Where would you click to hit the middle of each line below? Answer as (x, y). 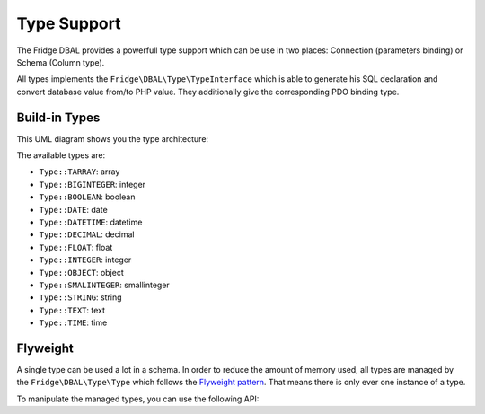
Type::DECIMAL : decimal (87, 234)
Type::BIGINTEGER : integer (93, 184)
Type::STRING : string (80, 297)
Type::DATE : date (73, 209)
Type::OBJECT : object (82, 272)
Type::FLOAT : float (76, 247)
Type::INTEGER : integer (85, 260)
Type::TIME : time (73, 322)
